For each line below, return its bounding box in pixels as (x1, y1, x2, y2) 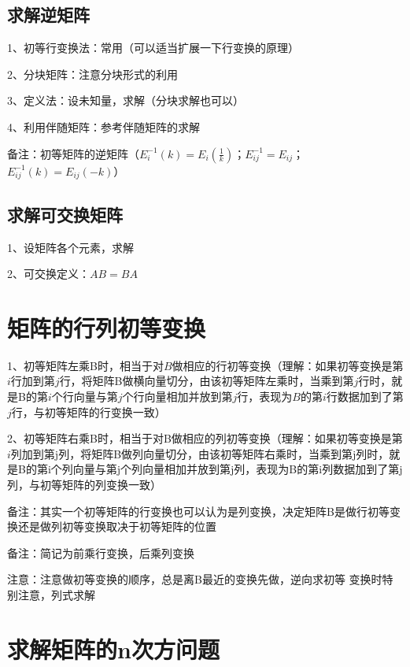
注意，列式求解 (17, 586, 95, 602)
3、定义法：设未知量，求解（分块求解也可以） (7, 92, 244, 109)
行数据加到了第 (326, 388, 404, 405)
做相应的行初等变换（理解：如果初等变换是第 (172, 357, 404, 373)
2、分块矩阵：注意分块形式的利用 (7, 65, 178, 82)
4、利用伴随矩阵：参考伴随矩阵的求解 (7, 118, 200, 135)
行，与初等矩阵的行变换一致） (11, 403, 166, 420)
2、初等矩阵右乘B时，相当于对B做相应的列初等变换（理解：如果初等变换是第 (7, 430, 403, 447)
